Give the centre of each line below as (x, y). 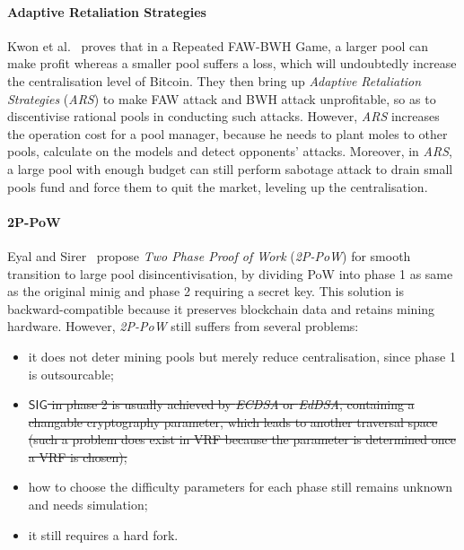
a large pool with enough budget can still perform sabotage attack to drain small (230, 168)
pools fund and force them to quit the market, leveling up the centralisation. (218, 186)
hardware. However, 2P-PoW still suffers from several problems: (183, 326)
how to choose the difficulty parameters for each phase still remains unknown (241, 487)
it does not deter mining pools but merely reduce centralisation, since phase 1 (242, 356)
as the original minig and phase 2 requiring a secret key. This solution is (206, 291)
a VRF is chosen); (78, 456)
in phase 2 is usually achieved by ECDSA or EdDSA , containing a (233, 404)
